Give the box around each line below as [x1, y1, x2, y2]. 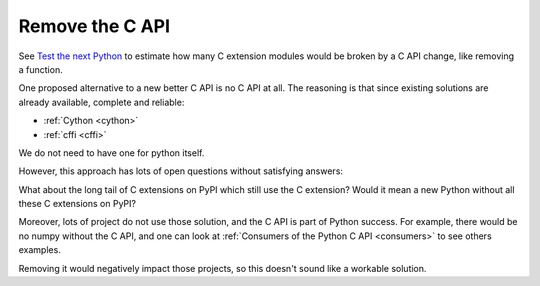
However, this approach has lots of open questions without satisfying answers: [18, 165, 344, 177]
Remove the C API [18, 15, 170, 37]
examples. [18, 244, 62, 256]
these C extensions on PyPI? [18, 198, 137, 210]
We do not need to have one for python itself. [18, 146, 205, 159]
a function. [18, 63, 64, 75]
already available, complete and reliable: [18, 96, 185, 108]
